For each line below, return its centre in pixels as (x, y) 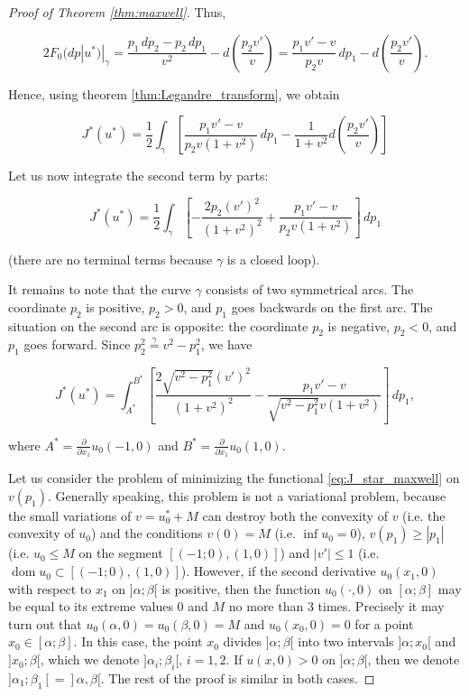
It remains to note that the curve (100, 289)
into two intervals (346, 641)
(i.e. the (424, 515)
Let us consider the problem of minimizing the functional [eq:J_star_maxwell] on (234, 478)
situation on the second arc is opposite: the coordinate (158, 325)
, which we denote (90, 659)
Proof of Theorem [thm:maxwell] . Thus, (117, 12)
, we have (226, 344)
